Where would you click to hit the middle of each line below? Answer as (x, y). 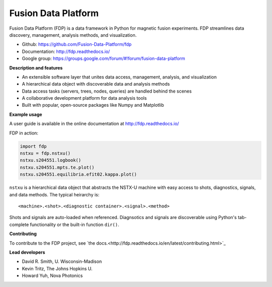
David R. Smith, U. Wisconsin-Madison (62, 261)
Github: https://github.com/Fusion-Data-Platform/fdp (77, 44)
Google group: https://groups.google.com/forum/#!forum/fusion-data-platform (104, 58)
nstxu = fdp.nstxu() (45, 153)
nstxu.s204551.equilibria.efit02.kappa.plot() (78, 174)
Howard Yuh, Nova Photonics (52, 276)
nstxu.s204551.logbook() (51, 160)
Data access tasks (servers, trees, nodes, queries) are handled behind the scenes (107, 91)
